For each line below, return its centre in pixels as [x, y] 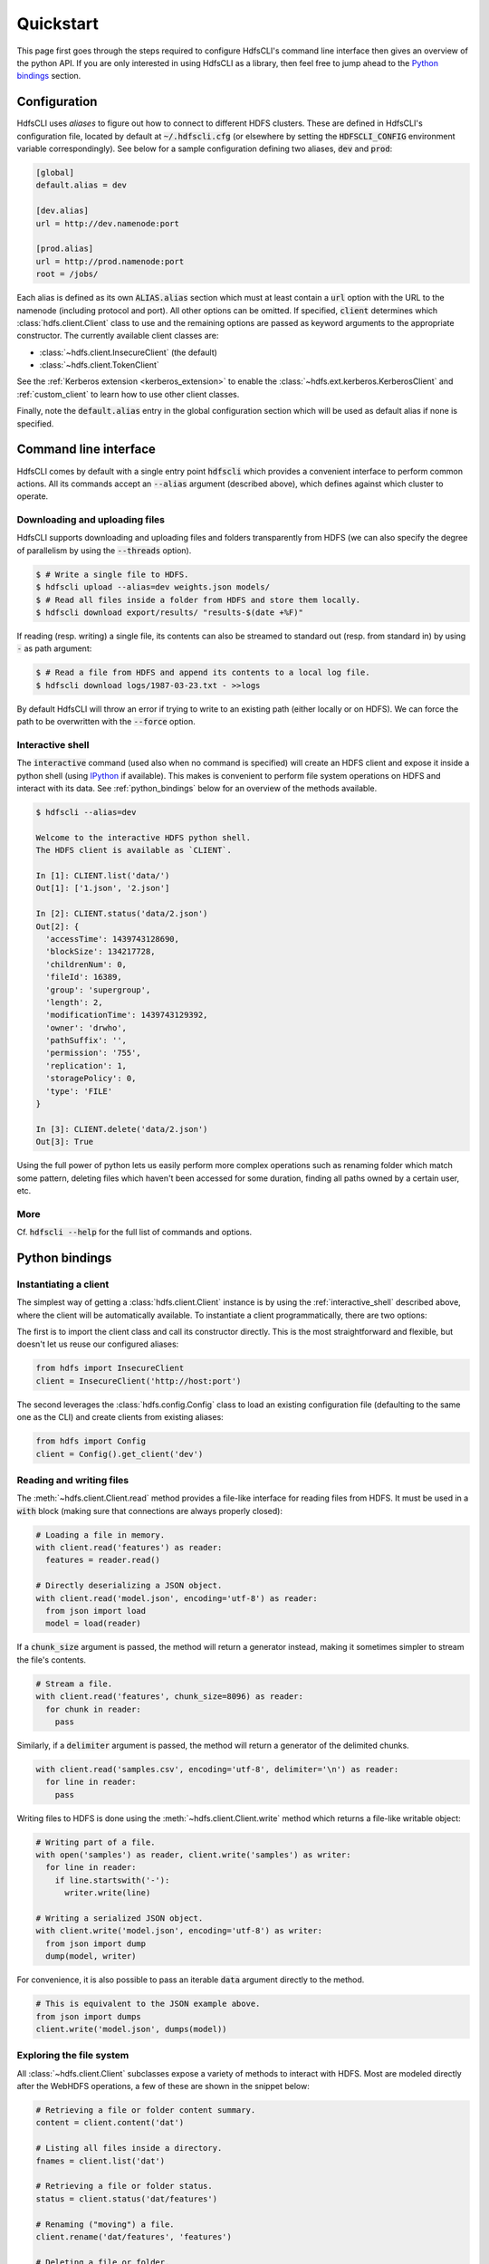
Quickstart [58, 24]
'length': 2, [74, 1002]
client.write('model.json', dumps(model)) [131, 2029]
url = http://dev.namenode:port [108, 223]
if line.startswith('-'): [112, 1880]
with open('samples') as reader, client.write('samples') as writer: [193, 1855]
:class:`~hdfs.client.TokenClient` [100, 365]
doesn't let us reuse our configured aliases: [98, 1344]
